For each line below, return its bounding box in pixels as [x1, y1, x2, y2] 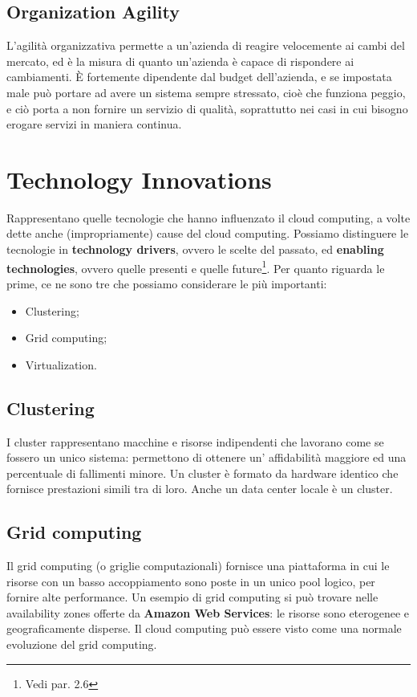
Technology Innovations [6, 162, 272, 195]
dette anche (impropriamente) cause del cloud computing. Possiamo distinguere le [6, 225, 409, 242]
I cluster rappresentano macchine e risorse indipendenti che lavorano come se [6, 433, 384, 450]
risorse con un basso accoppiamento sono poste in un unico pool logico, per [6, 573, 375, 589]
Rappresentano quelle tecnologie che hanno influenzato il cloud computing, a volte [6, 209, 411, 226]
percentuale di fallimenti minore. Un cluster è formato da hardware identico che [6, 464, 399, 481]
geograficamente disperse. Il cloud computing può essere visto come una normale [6, 620, 402, 637]
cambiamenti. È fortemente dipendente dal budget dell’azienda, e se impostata [6, 68, 392, 85]
